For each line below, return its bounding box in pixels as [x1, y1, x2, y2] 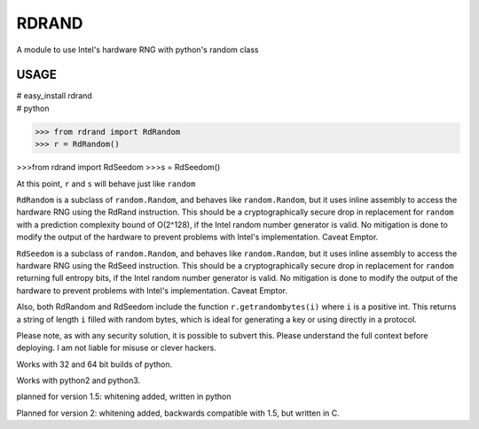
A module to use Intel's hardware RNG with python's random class [16, 44, 259, 55]
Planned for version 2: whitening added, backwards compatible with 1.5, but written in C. [16, 408, 341, 418]
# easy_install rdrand [16, 90, 92, 101]
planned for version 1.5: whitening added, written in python [16, 391, 232, 402]
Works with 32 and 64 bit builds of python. [16, 359, 173, 370]
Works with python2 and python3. [16, 375, 141, 386]
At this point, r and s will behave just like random [16, 178, 196, 189]
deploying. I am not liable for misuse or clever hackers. [16, 342, 216, 354]
